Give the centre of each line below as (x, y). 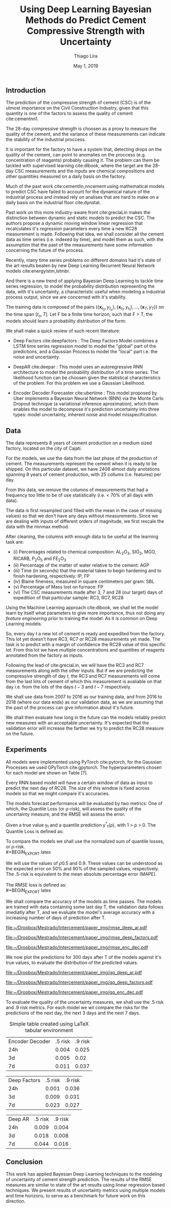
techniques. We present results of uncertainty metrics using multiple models (85, 1190)
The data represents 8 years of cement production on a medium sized (79, 443)
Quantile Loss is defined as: (35, 831)
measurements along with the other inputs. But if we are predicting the (80, 670)
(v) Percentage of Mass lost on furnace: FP (58, 586)
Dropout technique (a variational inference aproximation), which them (86, 404)
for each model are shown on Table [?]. (47, 772)
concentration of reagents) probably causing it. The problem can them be (83, 160)
